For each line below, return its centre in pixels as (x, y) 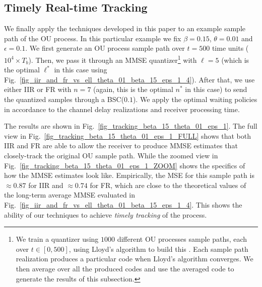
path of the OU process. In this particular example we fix (93, 38)
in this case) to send (216, 89)
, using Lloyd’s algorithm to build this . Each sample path (158, 249)
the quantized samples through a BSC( (64, 99)
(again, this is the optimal (133, 89)
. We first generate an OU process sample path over (105, 48)
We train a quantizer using (57, 239)
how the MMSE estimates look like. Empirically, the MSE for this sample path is (129, 175)
